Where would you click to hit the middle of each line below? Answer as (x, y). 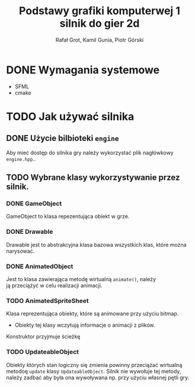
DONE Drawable (30, 232)
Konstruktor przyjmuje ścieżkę (43, 337)
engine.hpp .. (21, 159)
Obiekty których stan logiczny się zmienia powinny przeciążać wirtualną (94, 365)
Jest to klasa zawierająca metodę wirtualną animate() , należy (81, 279)
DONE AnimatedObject (40, 266)
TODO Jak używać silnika (70, 116)
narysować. (20, 251)
